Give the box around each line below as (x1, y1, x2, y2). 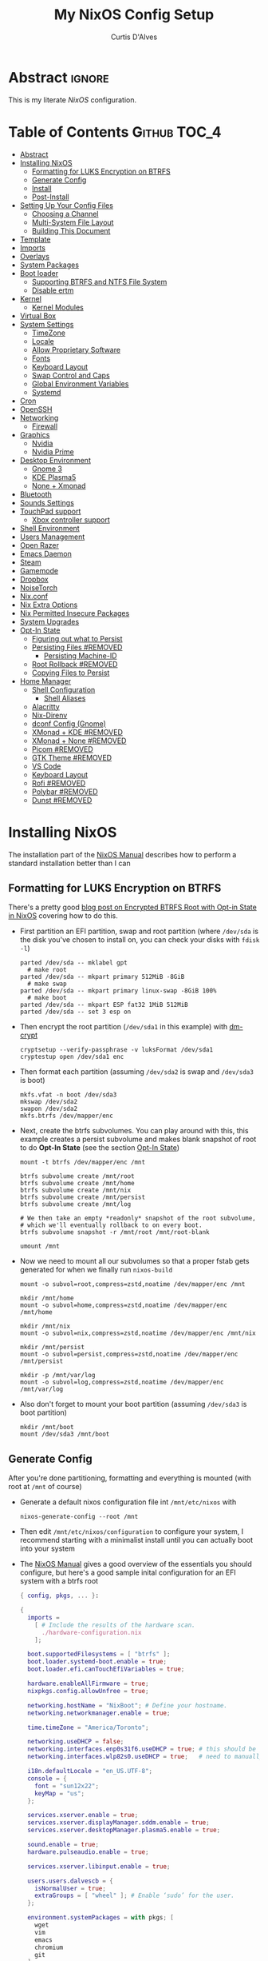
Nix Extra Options (19, 600, 78, 609)
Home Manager (19, 676, 72, 685)
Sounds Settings (19, 497, 74, 507)
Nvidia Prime (31, 446, 74, 457)
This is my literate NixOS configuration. (8, 94, 137, 105)
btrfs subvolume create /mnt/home (19, 1180, 135, 1188)
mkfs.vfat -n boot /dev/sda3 (19, 1091, 117, 1099)
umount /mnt (19, 1242, 60, 1251)
